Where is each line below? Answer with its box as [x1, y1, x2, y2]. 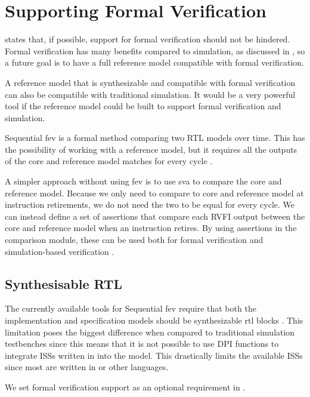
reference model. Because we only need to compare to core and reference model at [5, 186, 304, 199]
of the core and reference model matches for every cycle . [5, 155, 213, 167]
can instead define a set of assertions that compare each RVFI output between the [5, 210, 305, 222]
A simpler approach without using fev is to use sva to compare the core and [5, 175, 282, 187]
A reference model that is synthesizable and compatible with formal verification [5, 76, 296, 88]
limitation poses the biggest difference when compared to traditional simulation [5, 325, 295, 338]
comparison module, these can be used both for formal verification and [5, 233, 263, 246]
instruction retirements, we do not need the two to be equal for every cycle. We [5, 198, 295, 211]
